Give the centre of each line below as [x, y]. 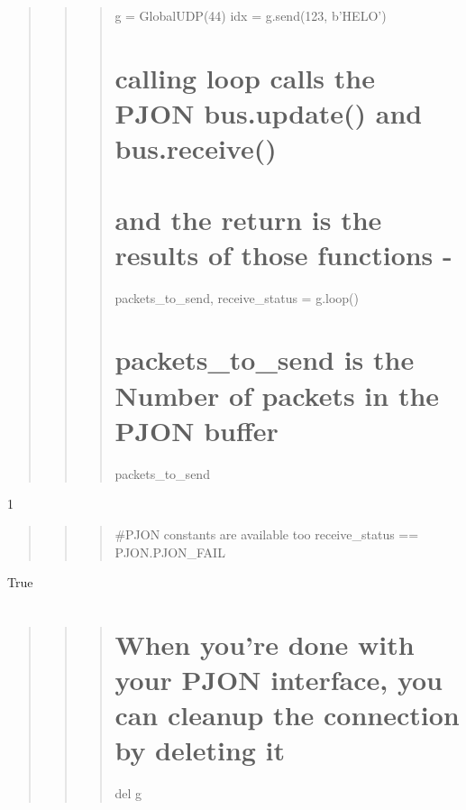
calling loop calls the [245, 77]
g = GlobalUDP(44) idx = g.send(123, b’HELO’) [251, 15]
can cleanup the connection [287, 715]
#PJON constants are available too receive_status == [267, 534]
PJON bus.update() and [269, 112]
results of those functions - [283, 254]
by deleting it [200, 750]
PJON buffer [196, 430]
